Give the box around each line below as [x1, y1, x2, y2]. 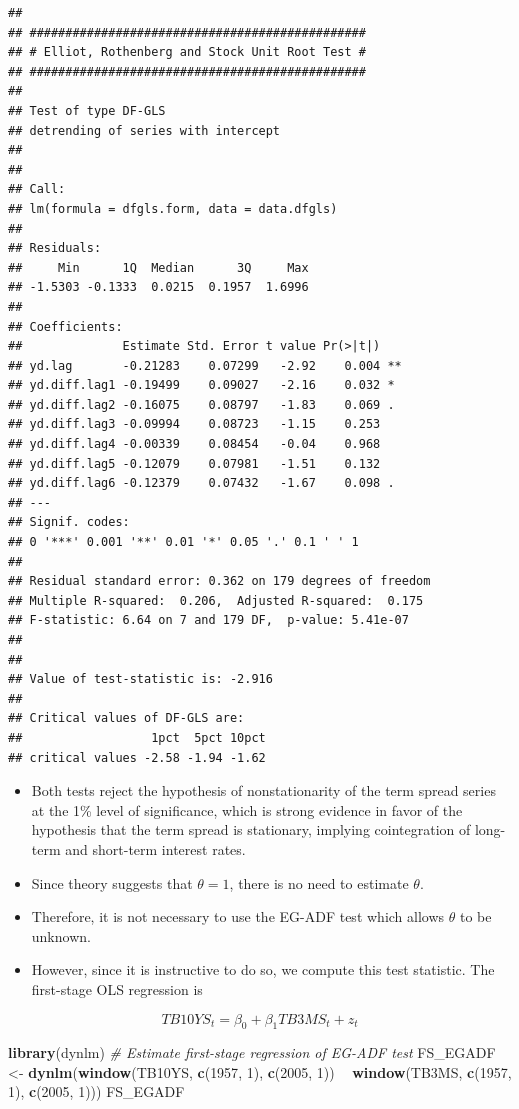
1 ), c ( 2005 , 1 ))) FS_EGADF [8, 1081, 185, 1102]
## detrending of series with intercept [8, 123, 281, 138]
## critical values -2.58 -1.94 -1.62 [8, 750, 266, 765]
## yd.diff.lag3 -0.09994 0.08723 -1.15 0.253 [8, 417, 381, 432]
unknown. [31, 925, 91, 946]
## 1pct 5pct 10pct [8, 730, 266, 745]
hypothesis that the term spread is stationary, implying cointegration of [31, 819, 471, 840]
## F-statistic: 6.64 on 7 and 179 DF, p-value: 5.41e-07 [8, 613, 409, 628]
